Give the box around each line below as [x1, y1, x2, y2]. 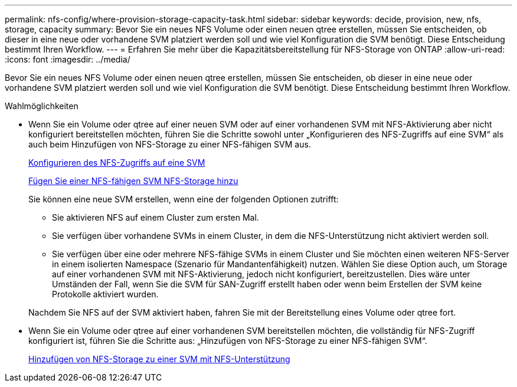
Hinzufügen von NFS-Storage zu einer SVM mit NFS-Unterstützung [28, 354, 290, 364]
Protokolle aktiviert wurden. [52, 289, 159, 299]
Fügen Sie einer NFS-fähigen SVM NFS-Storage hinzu [28, 176, 238, 186]
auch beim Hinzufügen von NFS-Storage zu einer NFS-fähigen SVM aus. [28, 139, 311, 149]
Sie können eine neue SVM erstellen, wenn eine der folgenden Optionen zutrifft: [28, 194, 339, 204]
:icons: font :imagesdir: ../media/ [5, 54, 130, 64]
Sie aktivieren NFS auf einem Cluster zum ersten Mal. [52, 212, 259, 222]
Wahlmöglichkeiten [5, 101, 78, 111]
